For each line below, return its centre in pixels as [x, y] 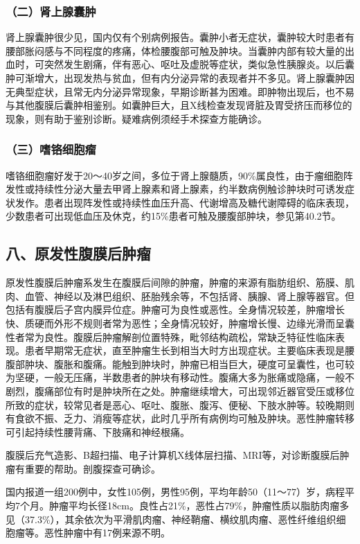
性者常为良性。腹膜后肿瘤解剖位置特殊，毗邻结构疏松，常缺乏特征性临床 [170, 336]
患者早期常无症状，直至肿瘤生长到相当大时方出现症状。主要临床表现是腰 [189, 350]
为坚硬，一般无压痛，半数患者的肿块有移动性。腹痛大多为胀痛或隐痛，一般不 [180, 377]
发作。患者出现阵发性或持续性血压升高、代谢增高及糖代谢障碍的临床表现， [184, 202]
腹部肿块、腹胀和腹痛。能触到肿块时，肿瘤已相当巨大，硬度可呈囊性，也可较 [180, 363]
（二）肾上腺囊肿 [51, 11]
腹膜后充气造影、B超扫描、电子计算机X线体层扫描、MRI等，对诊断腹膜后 [173, 455]
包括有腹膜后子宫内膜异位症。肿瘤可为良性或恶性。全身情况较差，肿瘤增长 [175, 309]
